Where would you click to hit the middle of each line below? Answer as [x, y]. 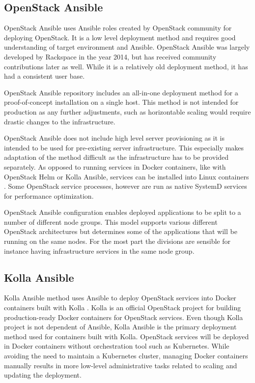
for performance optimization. [49, 195]
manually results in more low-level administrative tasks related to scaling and [121, 365]
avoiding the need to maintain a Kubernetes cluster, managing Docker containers [126, 356]
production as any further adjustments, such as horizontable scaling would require [127, 111]
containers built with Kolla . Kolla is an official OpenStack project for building [123, 308]
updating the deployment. [43, 375]
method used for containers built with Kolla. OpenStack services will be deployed [127, 336]
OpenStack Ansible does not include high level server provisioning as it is [114, 138]
